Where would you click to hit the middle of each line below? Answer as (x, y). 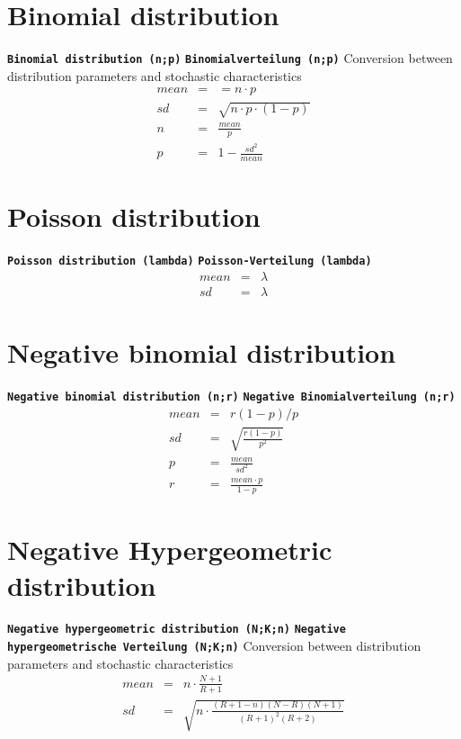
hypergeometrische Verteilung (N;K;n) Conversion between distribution (214, 646)
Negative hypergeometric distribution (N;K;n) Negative (177, 630)
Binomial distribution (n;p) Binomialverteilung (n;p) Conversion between (230, 58)
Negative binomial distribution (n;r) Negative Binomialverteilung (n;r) (231, 397)
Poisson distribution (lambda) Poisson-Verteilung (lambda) (190, 261)
